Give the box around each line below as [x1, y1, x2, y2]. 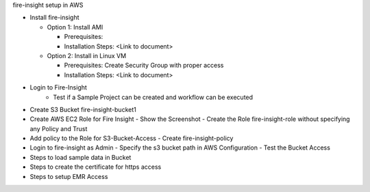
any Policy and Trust [29, 124, 88, 133]
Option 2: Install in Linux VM [47, 51, 127, 59]
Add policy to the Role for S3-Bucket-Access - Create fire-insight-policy [29, 134, 234, 143]
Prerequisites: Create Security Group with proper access [64, 61, 224, 70]
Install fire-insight [29, 14, 79, 22]
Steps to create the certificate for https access [29, 163, 162, 171]
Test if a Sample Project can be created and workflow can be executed [53, 93, 254, 101]
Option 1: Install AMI [47, 23, 103, 31]
